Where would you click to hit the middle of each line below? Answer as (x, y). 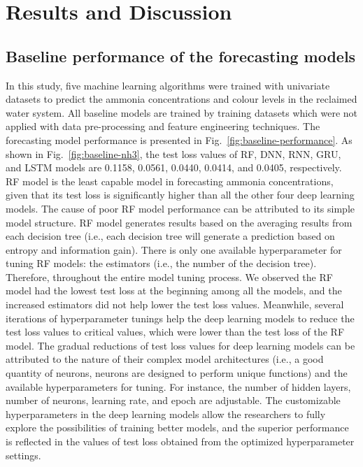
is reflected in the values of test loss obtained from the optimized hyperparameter (180, 441)
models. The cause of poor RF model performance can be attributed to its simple (180, 208)
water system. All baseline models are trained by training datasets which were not (182, 112)
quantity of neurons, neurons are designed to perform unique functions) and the (177, 373)
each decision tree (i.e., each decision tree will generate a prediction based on (170, 236)
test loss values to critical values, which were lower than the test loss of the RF (175, 332)
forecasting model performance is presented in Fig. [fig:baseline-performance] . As (179, 139)
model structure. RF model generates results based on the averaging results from (179, 222)
